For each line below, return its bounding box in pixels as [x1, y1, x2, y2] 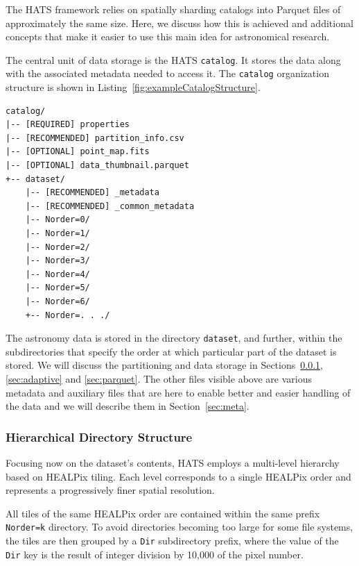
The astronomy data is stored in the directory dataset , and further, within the [6, 331, 342, 345]
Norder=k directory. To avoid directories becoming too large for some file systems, [6, 519, 353, 534]
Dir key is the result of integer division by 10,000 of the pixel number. [6, 547, 304, 561]
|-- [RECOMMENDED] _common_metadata [25, 201, 195, 211]
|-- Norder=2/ [25, 242, 90, 252]
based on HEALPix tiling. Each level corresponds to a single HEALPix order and [6, 469, 351, 483]
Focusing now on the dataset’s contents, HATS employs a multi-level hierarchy [6, 456, 340, 470]
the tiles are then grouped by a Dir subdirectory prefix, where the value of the [6, 533, 339, 548]
